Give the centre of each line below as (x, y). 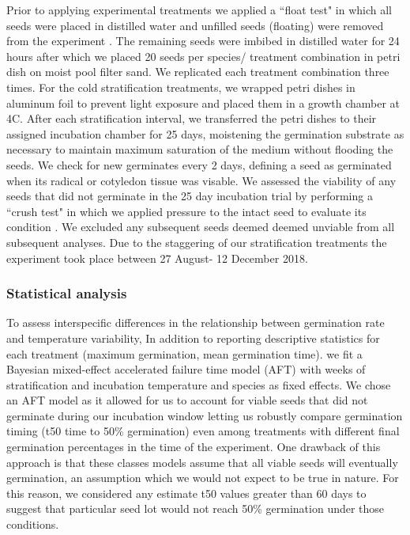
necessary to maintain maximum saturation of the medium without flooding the (200, 149)
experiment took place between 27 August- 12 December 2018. (157, 258)
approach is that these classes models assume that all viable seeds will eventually (202, 462)
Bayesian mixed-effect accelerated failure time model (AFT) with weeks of (186, 369)
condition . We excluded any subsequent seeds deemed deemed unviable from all (201, 227)
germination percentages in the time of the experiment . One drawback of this (194, 447)
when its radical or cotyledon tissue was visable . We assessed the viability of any (201, 180)
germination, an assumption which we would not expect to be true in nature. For (203, 478)
